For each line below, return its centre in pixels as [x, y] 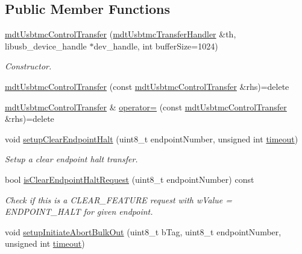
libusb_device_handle [46, 46]
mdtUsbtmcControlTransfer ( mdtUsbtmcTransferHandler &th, [121, 34]
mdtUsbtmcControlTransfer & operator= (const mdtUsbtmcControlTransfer [146, 106]
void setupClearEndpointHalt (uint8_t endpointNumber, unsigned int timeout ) [152, 138]
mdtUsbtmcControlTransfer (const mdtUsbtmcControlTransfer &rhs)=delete [147, 86]
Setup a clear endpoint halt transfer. [71, 159]
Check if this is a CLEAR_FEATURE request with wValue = [119, 199]
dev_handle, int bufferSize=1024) [156, 46]
